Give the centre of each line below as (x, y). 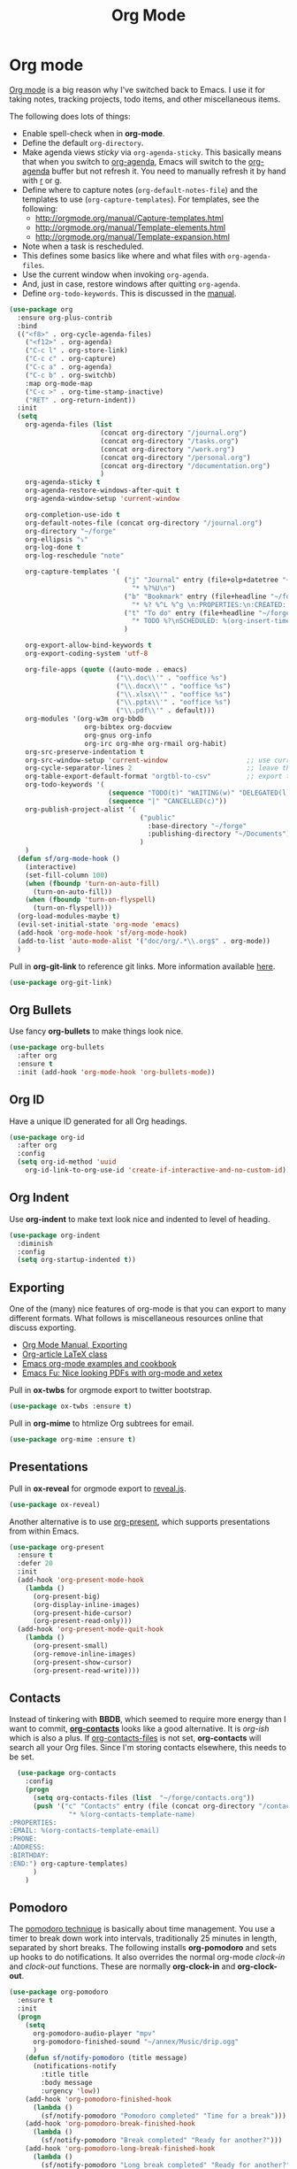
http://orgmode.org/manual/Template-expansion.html (132, 236)
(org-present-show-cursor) (82, 1662)
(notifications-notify (74, 2066)
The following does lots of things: (70, 116)
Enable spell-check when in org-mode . (93, 133)
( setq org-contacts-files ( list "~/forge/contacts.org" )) (143, 1797)
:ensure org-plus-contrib (65, 318)
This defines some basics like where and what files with (123, 255)
